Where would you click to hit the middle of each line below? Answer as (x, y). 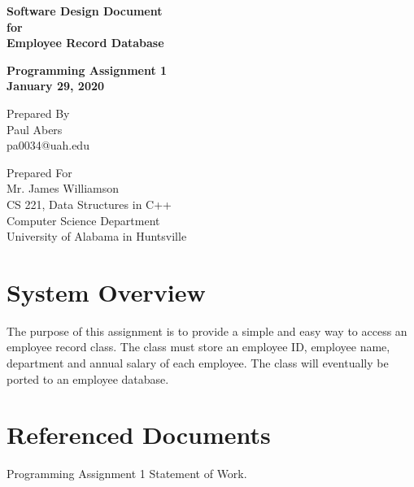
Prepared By (38, 113)
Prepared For (39, 172)
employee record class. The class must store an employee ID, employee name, (198, 347)
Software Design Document (85, 11)
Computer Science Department (83, 220)
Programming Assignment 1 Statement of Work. (127, 474)
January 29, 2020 (56, 86)
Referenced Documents (139, 435)
